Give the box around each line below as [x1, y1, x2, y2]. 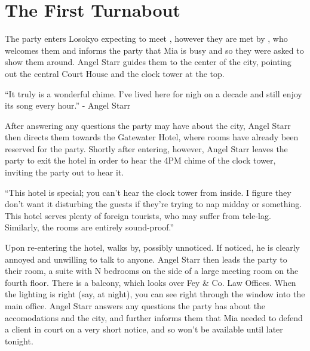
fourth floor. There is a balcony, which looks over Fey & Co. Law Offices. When [5, 276, 296, 288]
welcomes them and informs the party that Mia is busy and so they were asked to [5, 44, 304, 56]
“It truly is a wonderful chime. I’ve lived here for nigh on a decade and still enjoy [5, 87, 302, 100]
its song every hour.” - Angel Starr [5, 99, 131, 112]
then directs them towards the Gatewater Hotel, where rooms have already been [5, 131, 299, 143]
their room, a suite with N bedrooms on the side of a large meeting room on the [5, 264, 299, 277]
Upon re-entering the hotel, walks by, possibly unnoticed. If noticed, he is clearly [5, 241, 300, 254]
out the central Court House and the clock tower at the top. [5, 67, 225, 79]
